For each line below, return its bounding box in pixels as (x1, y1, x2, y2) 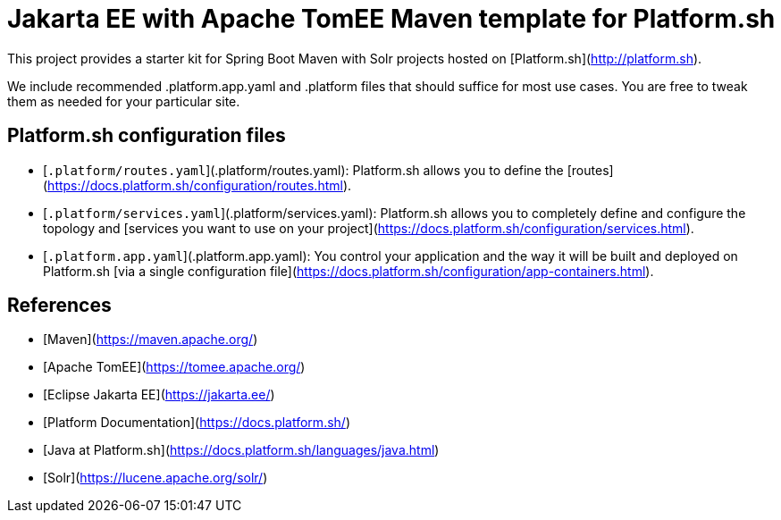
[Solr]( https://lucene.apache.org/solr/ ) (43, 470, 268, 486)
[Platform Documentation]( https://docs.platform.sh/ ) (43, 415, 350, 431)
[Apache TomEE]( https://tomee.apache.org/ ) (43, 359, 306, 375)
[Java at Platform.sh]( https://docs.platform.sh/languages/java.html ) (43, 442, 440, 458)
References (7, 294, 112, 317)
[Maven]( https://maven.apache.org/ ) (43, 331, 258, 348)
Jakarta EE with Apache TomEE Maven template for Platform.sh (7, 4, 776, 34)
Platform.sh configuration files (7, 124, 286, 147)
